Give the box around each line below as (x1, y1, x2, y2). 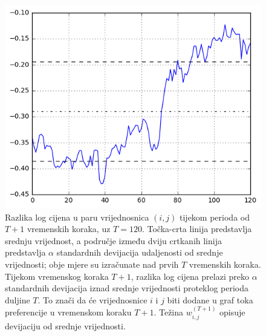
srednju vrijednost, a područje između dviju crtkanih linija (5, 234, 222, 247)
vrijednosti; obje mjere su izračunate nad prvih (5, 257, 179, 270)
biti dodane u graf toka (167, 293, 253, 306)
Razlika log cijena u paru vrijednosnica (5, 210, 149, 223)
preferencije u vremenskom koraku (5, 306, 132, 318)
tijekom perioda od (180, 210, 250, 223)
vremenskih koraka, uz (27, 222, 111, 235)
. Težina (154, 306, 184, 318)
